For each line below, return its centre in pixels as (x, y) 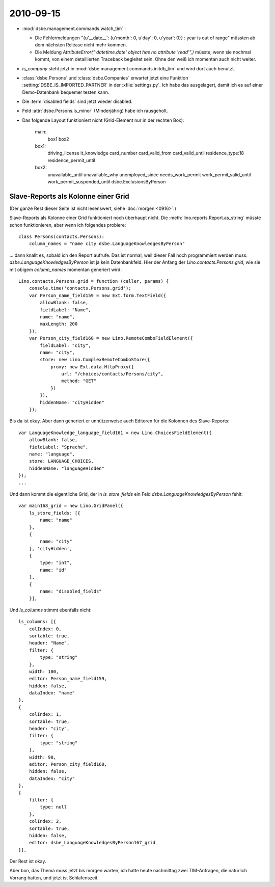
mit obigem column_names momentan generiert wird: (66, 270)
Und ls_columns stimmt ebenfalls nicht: (50, 610)
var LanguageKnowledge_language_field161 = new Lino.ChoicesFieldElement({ (115, 433)
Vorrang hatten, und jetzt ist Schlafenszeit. (54, 878)
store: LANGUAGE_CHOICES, (61, 461)
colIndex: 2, (45, 821)
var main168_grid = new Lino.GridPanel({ (71, 506)
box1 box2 (58, 139)
